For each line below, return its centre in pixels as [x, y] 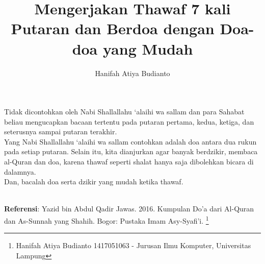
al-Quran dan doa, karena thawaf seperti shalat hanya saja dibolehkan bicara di [129, 162]
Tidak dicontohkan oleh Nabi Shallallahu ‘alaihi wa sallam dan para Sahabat [124, 112]
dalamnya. [20, 171]
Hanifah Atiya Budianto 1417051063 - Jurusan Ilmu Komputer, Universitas [134, 245]
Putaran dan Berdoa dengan [113, 28]
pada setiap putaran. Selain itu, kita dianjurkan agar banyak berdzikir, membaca [131, 151]
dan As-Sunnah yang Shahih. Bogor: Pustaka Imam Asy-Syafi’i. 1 [107, 220]
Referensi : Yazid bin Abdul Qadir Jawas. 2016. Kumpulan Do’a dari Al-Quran [129, 209]
